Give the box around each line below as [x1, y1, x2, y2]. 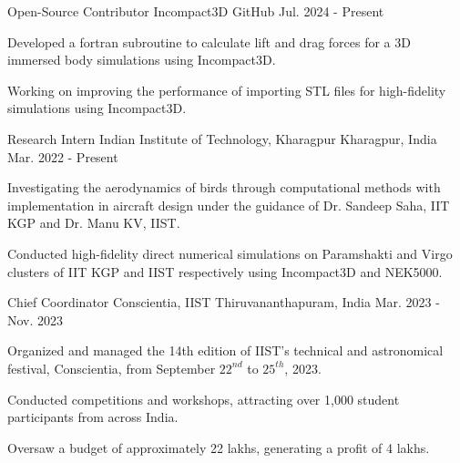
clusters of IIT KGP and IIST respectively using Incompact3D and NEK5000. [7, 262, 443, 281]
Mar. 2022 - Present [7, 147, 118, 166]
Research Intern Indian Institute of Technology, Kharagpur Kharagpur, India [7, 129, 437, 148]
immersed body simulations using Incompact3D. [7, 50, 276, 69]
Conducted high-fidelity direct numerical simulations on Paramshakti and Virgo [7, 243, 453, 262]
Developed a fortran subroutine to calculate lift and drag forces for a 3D [7, 32, 411, 51]
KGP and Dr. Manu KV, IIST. [7, 213, 180, 232]
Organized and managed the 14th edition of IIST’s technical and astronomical [7, 341, 444, 360]
